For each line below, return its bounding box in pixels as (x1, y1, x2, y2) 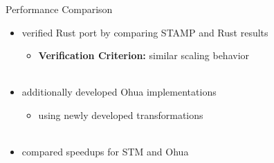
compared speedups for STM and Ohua (21, 144, 189, 159)
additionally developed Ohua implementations (21, 85, 217, 99)
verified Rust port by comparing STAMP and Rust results (21, 25, 268, 39)
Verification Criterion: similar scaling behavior (38, 48, 250, 63)
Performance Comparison (6, 2, 113, 16)
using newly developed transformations (38, 107, 203, 122)
